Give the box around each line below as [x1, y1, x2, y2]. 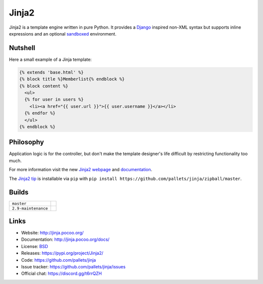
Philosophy [9, 138, 44, 146]
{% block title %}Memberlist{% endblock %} [19, 76, 125, 82]
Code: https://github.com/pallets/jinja [21, 257, 96, 263]
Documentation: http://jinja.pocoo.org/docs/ [21, 236, 110, 243]
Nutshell [9, 44, 36, 52]
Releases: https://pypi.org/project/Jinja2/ [21, 250, 103, 256]
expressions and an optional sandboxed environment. [9, 31, 117, 36]
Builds [9, 188, 29, 196]
